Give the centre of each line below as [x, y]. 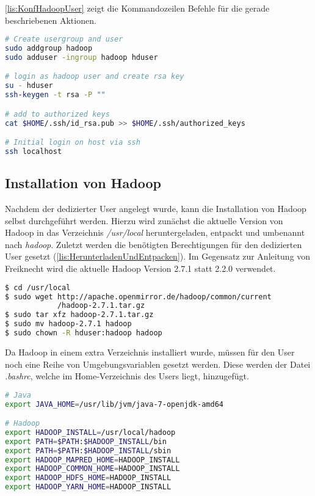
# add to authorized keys [57, 114]
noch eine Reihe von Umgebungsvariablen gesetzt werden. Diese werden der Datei [158, 364]
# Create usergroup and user [64, 39]
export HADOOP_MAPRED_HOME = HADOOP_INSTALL [92, 460]
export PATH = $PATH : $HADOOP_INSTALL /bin [86, 441]
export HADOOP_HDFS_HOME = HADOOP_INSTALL [88, 478]
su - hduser [29, 86]
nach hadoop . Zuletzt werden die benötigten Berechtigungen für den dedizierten [154, 244]
